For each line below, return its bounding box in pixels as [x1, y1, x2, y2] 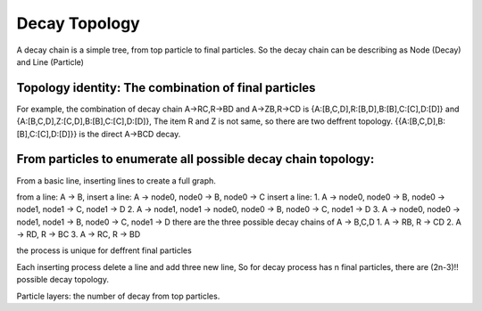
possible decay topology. [16, 274, 109, 285]
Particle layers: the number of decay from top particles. [16, 291, 220, 301]
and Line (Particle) [16, 56, 85, 67]
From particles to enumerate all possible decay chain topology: [16, 151, 375, 167]
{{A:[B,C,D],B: [395, 116, 446, 127]
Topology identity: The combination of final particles [16, 80, 316, 95]
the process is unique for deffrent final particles [16, 245, 192, 256]
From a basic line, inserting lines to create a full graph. [16, 175, 216, 186]
